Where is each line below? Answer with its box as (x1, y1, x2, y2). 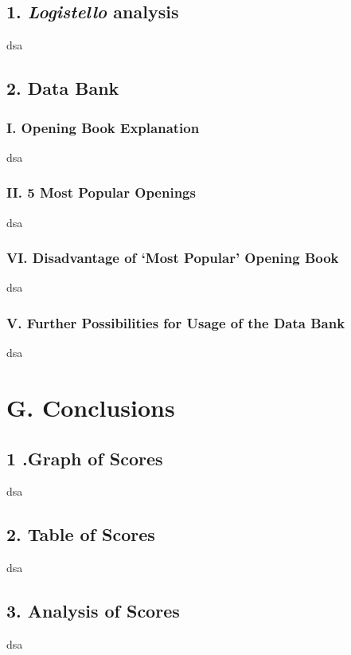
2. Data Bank (6, 76, 119, 100)
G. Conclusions (6, 391, 175, 424)
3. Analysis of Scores (6, 598, 180, 623)
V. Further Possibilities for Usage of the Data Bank (6, 312, 345, 332)
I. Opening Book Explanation (6, 117, 200, 137)
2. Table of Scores (6, 522, 155, 547)
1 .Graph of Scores (6, 445, 163, 470)
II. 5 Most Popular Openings (6, 182, 196, 202)
